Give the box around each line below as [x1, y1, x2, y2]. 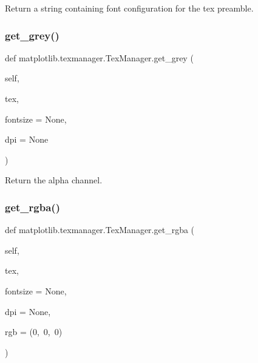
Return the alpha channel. [5, 174, 103, 186]
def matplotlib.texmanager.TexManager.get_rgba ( [5, 223, 195, 236]
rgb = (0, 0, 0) [5, 325, 63, 338]
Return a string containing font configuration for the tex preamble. [5, 2, 254, 14]
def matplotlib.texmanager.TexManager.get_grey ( [5, 51, 194, 64]
